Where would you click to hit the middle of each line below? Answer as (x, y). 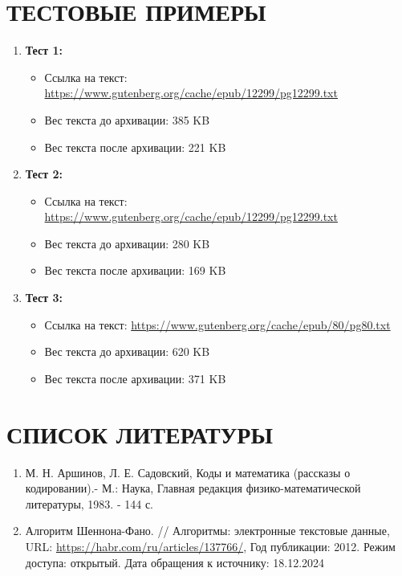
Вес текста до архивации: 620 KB (127, 351)
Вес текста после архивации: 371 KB (135, 378)
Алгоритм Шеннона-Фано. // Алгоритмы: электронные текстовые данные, (207, 531)
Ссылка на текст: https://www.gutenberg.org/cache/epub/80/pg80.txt (217, 324)
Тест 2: (44, 174)
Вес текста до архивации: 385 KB (127, 119)
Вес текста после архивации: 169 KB (135, 270)
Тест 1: (44, 50)
